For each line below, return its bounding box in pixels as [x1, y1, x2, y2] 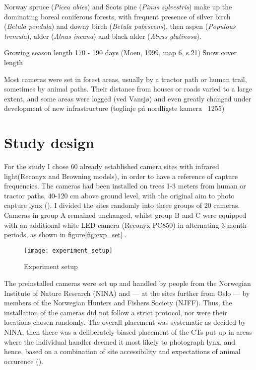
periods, [4, 229, 28, 240]
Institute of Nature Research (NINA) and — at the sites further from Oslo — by [4, 287, 250, 298]
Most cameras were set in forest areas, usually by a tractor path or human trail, [4, 74, 247, 84]
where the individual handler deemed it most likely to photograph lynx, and [4, 336, 236, 347]
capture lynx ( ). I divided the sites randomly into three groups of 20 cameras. [4, 200, 240, 210]
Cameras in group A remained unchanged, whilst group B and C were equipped [4, 210, 247, 220]
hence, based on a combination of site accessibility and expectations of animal [4, 346, 241, 357]
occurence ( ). [4, 356, 43, 366]
